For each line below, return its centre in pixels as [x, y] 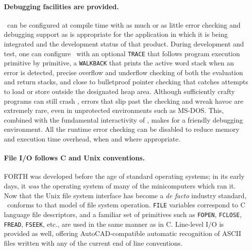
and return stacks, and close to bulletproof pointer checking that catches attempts [126, 82]
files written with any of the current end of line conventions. [93, 243]
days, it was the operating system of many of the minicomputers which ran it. [120, 186]
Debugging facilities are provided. [61, 6]
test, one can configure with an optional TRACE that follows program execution [122, 53]
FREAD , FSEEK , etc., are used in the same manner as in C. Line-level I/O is [114, 224]
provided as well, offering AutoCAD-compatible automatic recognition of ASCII [123, 233]
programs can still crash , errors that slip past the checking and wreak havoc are [124, 101]
